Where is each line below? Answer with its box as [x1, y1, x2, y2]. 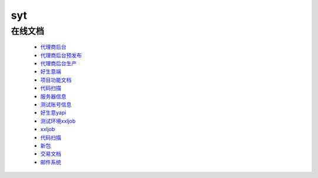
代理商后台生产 [40, 59, 77, 67]
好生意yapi [40, 109, 67, 116]
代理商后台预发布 [40, 52, 82, 59]
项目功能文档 [40, 76, 72, 83]
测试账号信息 [40, 100, 72, 108]
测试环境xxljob [40, 117, 76, 125]
